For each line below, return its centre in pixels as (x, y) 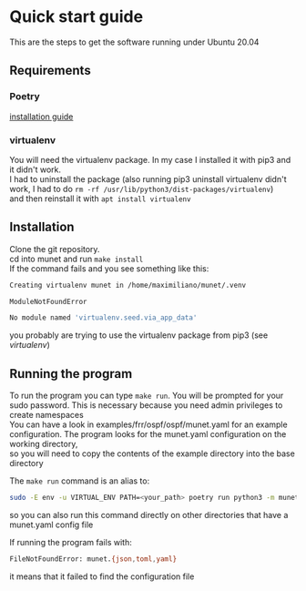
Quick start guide (76, 17)
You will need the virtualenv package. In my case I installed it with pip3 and (150, 159)
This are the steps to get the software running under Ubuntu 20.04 (134, 42)
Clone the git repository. (55, 249)
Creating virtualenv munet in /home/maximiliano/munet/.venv (128, 285)
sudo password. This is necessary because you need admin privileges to (146, 405)
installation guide (41, 117)
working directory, (44, 444)
